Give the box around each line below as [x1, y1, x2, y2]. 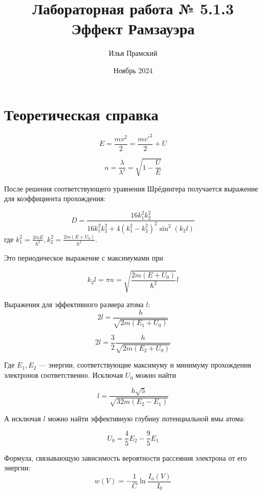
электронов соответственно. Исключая [4, 370, 123, 380]
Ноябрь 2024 [113, 65, 153, 75]
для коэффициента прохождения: [4, 193, 106, 204]
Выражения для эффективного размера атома [4, 298, 144, 309]
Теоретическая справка [4, 103, 159, 124]
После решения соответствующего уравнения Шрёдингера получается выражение [4, 183, 258, 194]
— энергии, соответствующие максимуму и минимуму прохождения [39, 359, 251, 370]
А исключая [4, 413, 41, 423]
